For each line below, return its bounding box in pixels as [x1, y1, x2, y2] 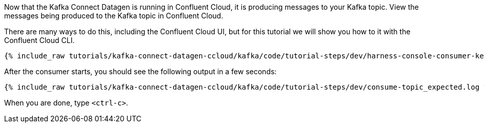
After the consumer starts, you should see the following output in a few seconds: [4, 67, 277, 76]
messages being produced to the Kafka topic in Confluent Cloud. [4, 11, 224, 20]
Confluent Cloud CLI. [4, 36, 75, 45]
